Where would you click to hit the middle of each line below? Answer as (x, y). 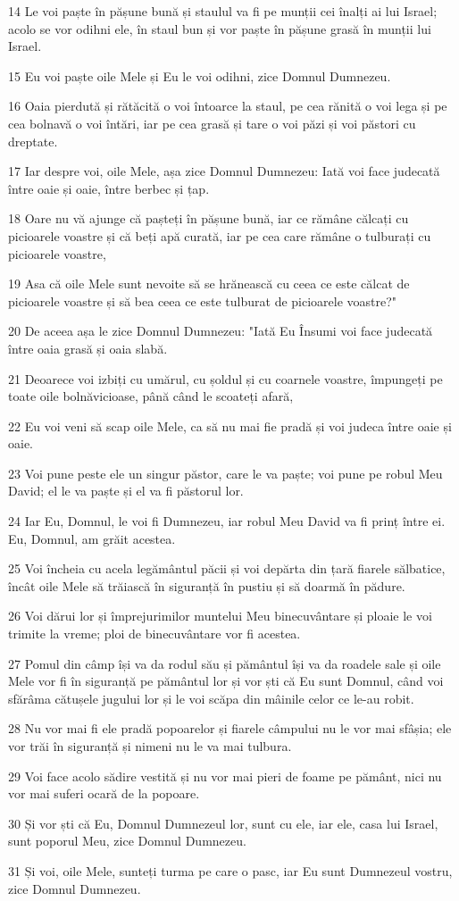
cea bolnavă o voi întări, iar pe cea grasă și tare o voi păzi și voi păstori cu (212, 123)
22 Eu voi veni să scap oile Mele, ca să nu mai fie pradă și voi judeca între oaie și (230, 425)
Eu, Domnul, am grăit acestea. (92, 538)
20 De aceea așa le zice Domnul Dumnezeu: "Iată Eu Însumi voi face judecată (221, 331)
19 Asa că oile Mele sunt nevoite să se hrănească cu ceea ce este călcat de (209, 284)
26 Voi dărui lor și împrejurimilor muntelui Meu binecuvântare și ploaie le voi (220, 616)
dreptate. (33, 141)
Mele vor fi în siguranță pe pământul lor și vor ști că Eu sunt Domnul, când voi (226, 681)
